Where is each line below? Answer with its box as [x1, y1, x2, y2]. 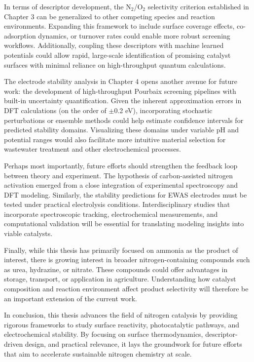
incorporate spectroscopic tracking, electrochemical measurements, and [4, 208, 218, 219]
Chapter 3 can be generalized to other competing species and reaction [4, 11, 215, 21]
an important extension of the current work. [4, 293, 137, 303]
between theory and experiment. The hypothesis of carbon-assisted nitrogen [4, 170, 233, 180]
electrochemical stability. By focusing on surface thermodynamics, [4, 329, 203, 339]
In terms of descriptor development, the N [4, 1, 131, 11]
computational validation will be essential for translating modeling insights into [4, 218, 244, 229]
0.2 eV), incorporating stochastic [114, 105, 213, 115]
